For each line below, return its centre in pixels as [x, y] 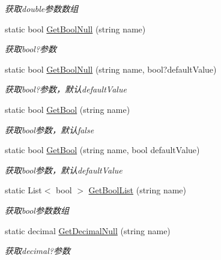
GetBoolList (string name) [138, 190]
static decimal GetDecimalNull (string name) [88, 230]
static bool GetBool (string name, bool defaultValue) [102, 150]
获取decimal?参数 [38, 251]
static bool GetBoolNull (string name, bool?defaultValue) [111, 69]
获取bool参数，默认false [50, 129]
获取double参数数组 [42, 8]
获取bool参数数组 [37, 210]
